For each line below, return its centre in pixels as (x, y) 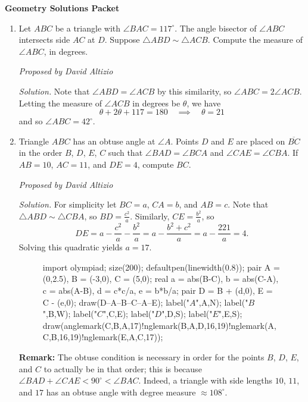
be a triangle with (88, 28)
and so (31, 121)
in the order (41, 153)
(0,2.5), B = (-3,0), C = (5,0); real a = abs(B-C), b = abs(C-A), (161, 279)
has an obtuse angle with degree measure (121, 392)
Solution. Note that (54, 91)
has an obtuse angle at (114, 141)
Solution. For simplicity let (68, 204)
